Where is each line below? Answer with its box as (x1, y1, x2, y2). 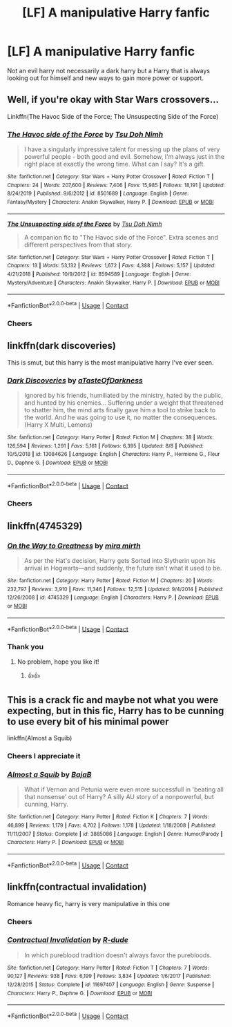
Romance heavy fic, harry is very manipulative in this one (7, 899, 171, 908)
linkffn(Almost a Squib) (7, 734, 72, 742)
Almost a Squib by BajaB (7, 770, 92, 780)
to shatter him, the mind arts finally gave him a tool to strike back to (23, 405, 216, 414)
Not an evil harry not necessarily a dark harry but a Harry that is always (7, 66, 211, 75)
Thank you (7, 642, 43, 652)
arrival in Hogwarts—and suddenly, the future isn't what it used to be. (23, 564, 222, 572)
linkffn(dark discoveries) (7, 340, 116, 352)
